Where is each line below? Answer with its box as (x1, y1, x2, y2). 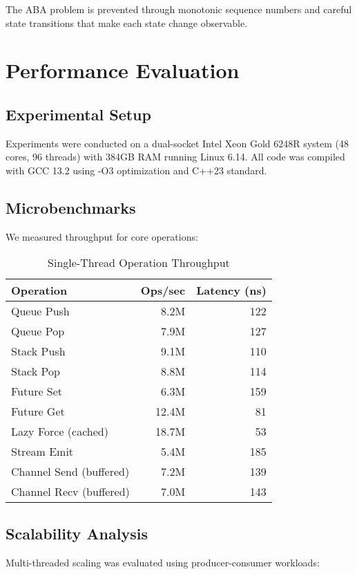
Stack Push (11, 343, 66, 360)
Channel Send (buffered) (11, 463, 130, 480)
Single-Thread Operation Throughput (48, 254, 230, 271)
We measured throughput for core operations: (6, 229, 198, 243)
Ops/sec (140, 282, 186, 299)
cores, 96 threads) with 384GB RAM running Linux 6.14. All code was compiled (6, 149, 345, 164)
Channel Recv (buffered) (11, 483, 130, 500)
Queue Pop (11, 323, 65, 340)
